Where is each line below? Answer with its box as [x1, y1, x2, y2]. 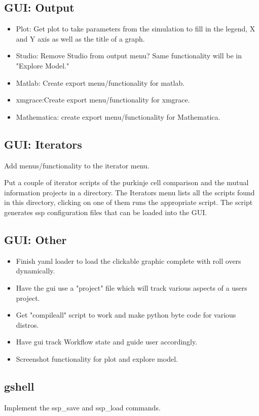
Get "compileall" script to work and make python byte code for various [16, 309, 236, 320]
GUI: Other [4, 231, 67, 247]
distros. [16, 319, 39, 330]
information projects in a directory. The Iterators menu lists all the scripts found [4, 187, 255, 197]
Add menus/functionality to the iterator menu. [4, 160, 150, 170]
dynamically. [16, 265, 55, 276]
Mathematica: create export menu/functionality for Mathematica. [16, 111, 220, 122]
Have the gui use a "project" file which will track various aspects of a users [16, 282, 247, 293]
